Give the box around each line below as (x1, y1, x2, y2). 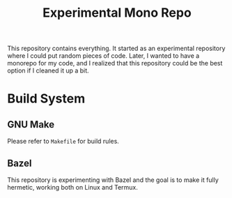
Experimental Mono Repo (42, 5, 192, 21)
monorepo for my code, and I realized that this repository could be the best (7, 59, 223, 68)
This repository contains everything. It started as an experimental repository (7, 44, 226, 53)
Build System (7, 91, 86, 107)
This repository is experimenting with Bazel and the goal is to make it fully (7, 176, 219, 184)
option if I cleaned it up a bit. (7, 66, 89, 75)
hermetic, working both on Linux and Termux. (7, 183, 138, 191)
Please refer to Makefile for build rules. (7, 137, 120, 146)
